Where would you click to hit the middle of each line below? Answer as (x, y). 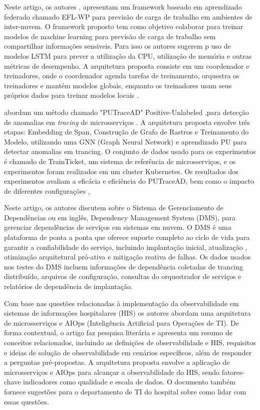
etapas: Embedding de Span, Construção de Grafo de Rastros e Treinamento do (126, 132)
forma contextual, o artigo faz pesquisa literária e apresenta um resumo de (118, 332)
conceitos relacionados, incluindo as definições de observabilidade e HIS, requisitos (130, 342)
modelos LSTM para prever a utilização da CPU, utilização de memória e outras (128, 55)
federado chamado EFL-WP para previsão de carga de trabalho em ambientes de (128, 16)
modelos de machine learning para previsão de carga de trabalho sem (110, 36)
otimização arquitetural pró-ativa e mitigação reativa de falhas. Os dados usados (127, 257)
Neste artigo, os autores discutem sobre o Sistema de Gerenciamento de (114, 208)
